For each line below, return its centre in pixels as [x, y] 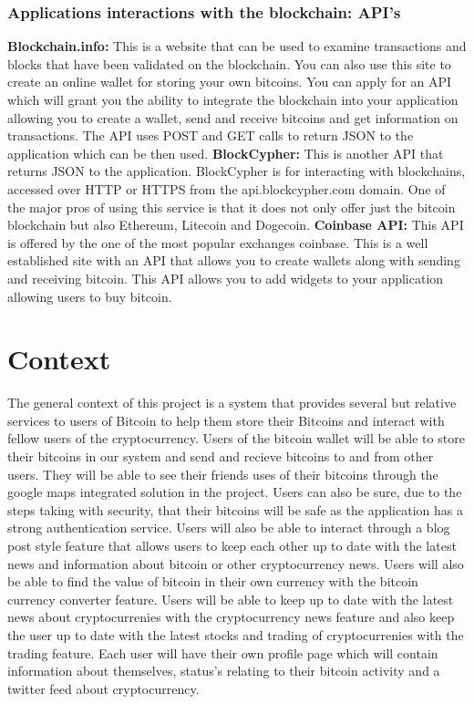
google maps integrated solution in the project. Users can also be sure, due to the [235, 492]
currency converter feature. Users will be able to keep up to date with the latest [231, 599]
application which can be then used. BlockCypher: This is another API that [226, 153]
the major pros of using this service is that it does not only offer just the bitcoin [232, 207]
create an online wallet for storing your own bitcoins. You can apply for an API [230, 82]
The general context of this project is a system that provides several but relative [232, 403]
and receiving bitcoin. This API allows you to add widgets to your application [226, 278]
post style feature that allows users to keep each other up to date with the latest [232, 545]
